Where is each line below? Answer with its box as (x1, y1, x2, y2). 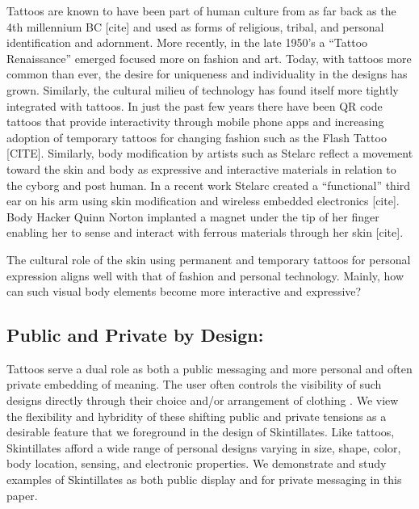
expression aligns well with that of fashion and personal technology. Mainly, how (6, 267, 404, 284)
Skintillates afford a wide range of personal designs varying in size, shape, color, (6, 439, 401, 456)
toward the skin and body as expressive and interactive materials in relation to (6, 160, 396, 177)
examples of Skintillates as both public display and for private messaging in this (6, 471, 402, 488)
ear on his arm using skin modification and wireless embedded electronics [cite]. (6, 192, 400, 209)
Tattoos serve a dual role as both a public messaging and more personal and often (6, 360, 413, 376)
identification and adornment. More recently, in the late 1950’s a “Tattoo (6, 34, 368, 51)
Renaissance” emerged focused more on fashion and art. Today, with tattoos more (6, 49, 412, 66)
